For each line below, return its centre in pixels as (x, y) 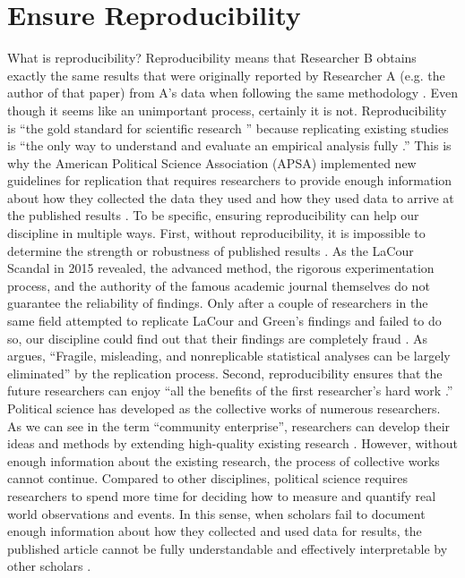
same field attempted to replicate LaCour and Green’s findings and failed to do (224, 321)
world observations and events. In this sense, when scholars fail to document (216, 513)
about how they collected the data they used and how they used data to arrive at (231, 197)
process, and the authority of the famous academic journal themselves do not (219, 285)
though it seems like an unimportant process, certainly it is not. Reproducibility (227, 110)
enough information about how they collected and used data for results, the (215, 531)
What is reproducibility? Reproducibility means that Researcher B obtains (212, 58)
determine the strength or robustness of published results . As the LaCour (211, 250)
